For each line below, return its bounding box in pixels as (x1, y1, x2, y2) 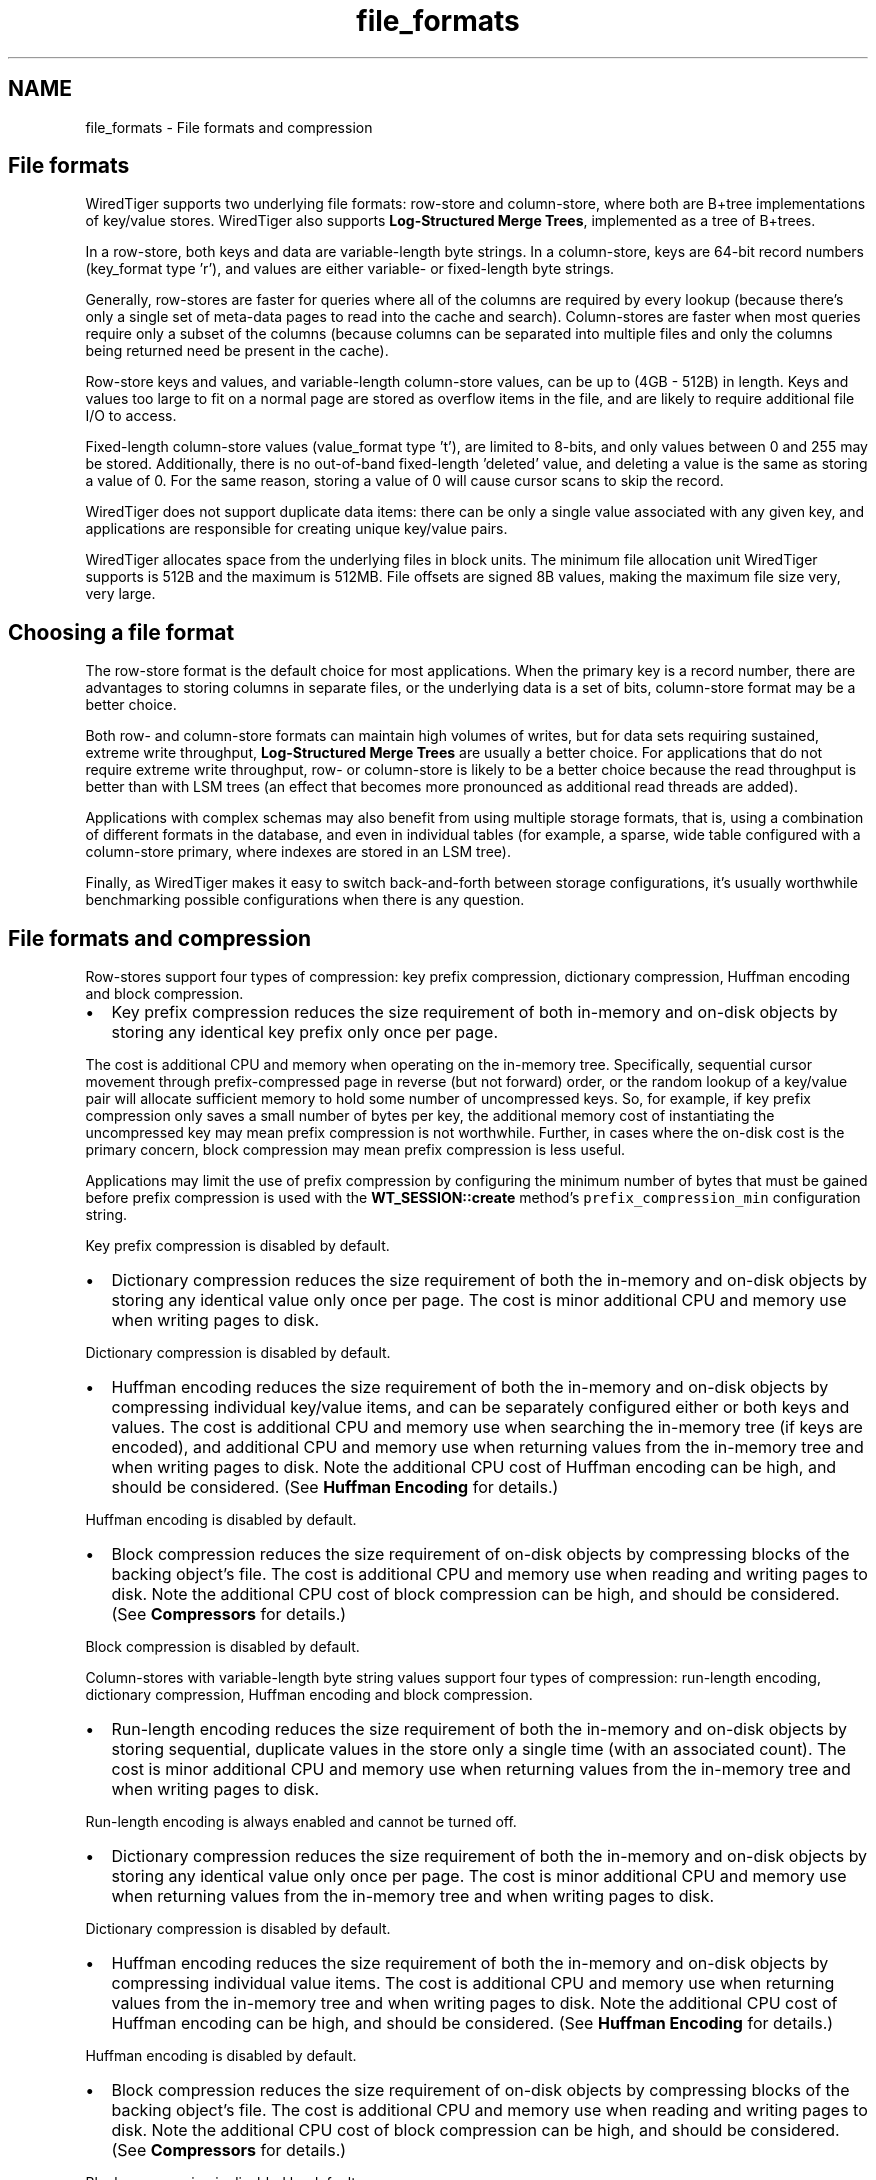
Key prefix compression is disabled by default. (85, 1237, 390, 1255)
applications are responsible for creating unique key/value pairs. (85, 520, 508, 538)
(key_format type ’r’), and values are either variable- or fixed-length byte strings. (85, 260, 615, 278)
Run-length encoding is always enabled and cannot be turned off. (85, 1813, 517, 1831)
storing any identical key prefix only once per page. (111, 1022, 499, 1043)
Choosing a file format (8, 619, 235, 645)
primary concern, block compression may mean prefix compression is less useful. (85, 1141, 626, 1159)
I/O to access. (85, 407, 177, 425)
